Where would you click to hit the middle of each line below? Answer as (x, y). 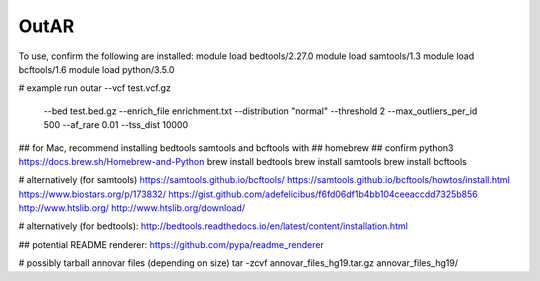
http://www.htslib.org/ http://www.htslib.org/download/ (131, 208)
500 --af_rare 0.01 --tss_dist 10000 (116, 125)
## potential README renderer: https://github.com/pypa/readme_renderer (171, 244)
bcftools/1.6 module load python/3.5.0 (96, 69)
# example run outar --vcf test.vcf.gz (95, 88)
